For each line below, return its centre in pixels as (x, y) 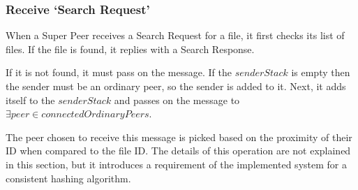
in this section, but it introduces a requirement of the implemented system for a (176, 164)
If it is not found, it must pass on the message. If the (119, 72)
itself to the (30, 100)
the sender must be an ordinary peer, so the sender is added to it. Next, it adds (176, 86)
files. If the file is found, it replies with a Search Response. (130, 49)
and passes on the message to (177, 100)
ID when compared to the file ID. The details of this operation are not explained (178, 151)
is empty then (321, 72)
